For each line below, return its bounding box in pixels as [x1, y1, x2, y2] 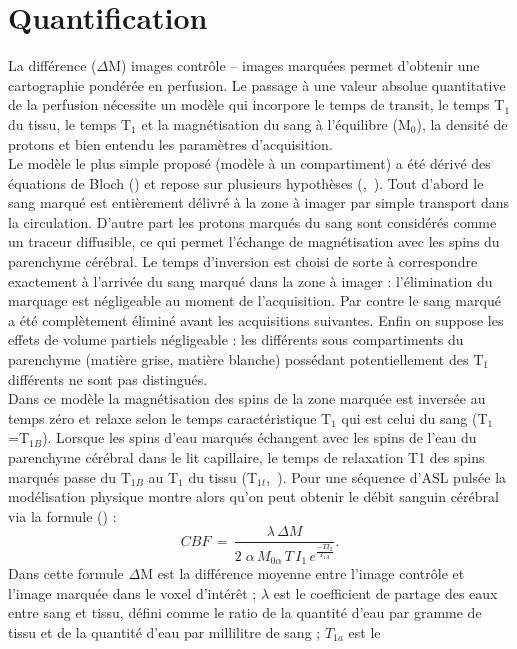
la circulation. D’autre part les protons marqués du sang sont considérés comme [8, 211, 497, 232]
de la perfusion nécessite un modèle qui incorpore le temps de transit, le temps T [8, 94, 505, 115]
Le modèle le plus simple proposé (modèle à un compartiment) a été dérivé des [8, 153, 491, 174]
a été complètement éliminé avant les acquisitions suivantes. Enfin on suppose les [8, 309, 504, 330]
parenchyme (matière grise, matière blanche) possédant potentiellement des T [8, 349, 484, 370]
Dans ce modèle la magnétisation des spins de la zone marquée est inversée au [8, 388, 486, 409]
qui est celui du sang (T [341, 407, 488, 428]
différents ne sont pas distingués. [8, 368, 208, 389]
